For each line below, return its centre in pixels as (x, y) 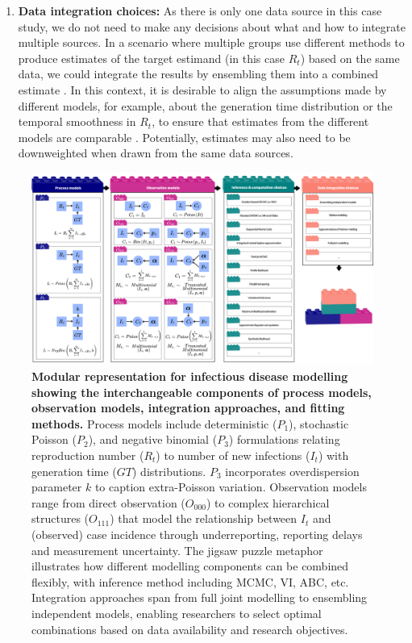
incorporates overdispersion (292, 471)
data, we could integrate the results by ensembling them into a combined (198, 74)
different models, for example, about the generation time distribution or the (205, 105)
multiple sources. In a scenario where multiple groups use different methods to (211, 42)
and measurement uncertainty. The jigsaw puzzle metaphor (177, 550)
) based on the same (350, 58)
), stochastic (319, 423)
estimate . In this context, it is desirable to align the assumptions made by (202, 89)
